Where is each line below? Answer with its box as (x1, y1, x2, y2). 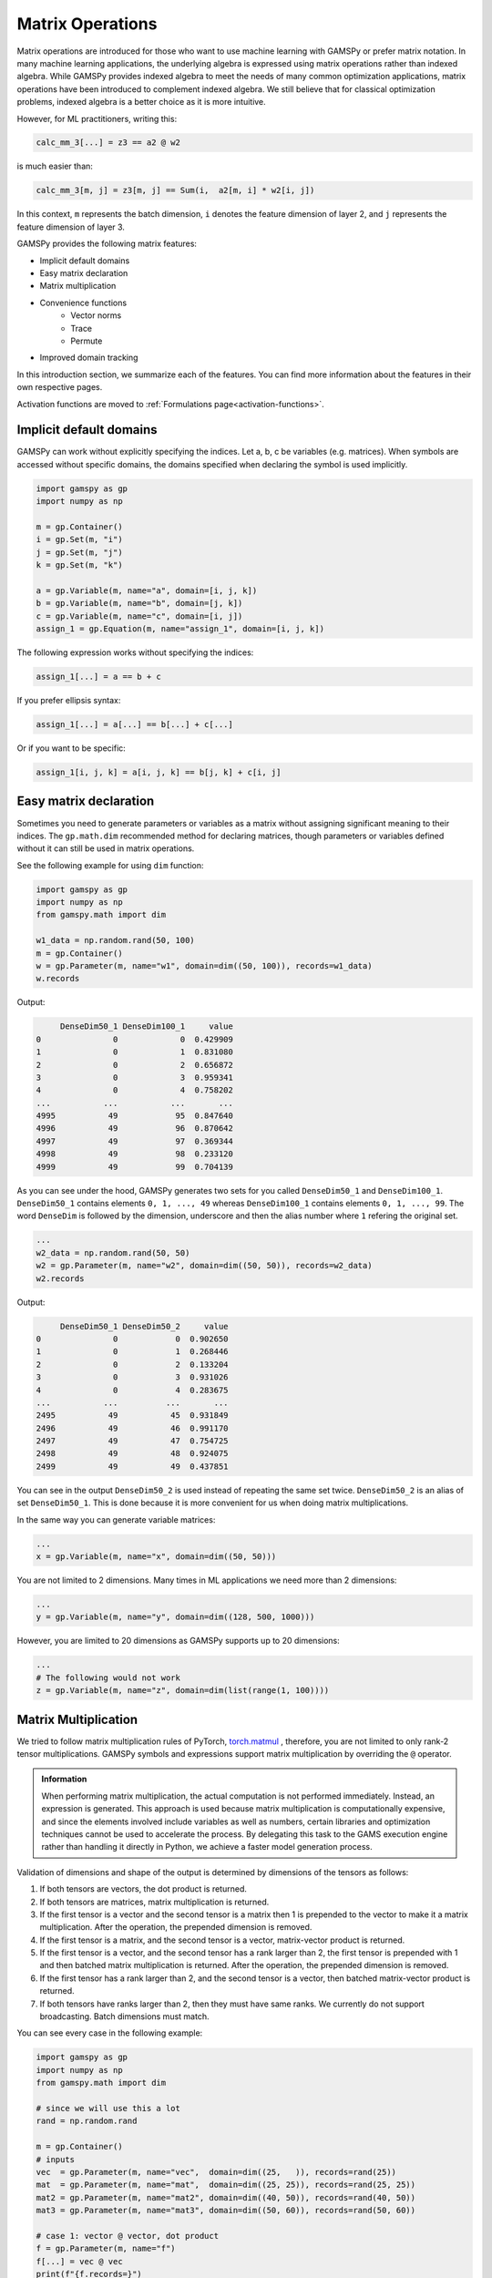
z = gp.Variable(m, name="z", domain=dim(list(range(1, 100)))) (36, 1686, 330, 1696)
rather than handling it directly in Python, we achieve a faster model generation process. (41, 1842, 373, 1852)
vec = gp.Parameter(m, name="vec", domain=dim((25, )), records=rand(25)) (36, 2167, 396, 2177)
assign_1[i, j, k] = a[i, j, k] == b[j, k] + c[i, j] (36, 767, 282, 777)
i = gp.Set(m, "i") (36, 534, 123, 545)
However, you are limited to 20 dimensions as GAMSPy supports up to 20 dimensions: (16, 1636, 341, 1647)
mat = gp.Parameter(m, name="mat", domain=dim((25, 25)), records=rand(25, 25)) (36, 2180, 416, 2191)
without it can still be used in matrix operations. (16, 843, 195, 854)
